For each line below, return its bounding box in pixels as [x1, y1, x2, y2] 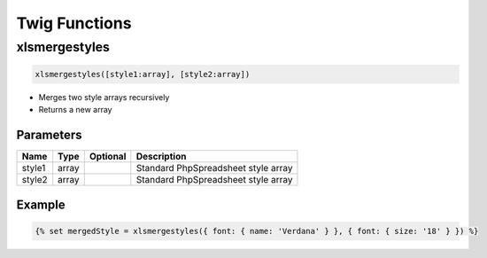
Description [135, 151, 187, 163]
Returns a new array [38, 105, 112, 115]
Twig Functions [16, 13, 132, 33]
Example [16, 197, 66, 212]
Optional [89, 151, 127, 163]
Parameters [16, 127, 82, 142]
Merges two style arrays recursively [38, 91, 170, 102]
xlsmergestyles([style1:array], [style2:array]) [35, 69, 251, 79]
